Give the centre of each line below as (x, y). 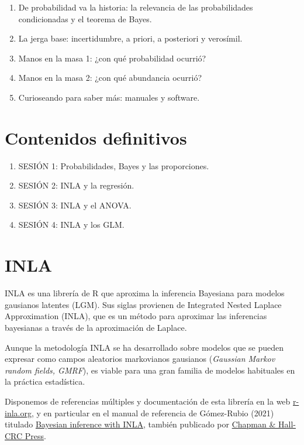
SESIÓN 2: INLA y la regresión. (76, 185)
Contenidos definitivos (96, 137)
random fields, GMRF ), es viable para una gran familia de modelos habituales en (150, 370)
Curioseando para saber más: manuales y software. (109, 97)
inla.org (18, 413)
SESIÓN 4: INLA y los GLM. (71, 225)
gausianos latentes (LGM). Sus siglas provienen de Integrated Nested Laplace (143, 304)
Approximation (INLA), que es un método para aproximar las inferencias (136, 316)
